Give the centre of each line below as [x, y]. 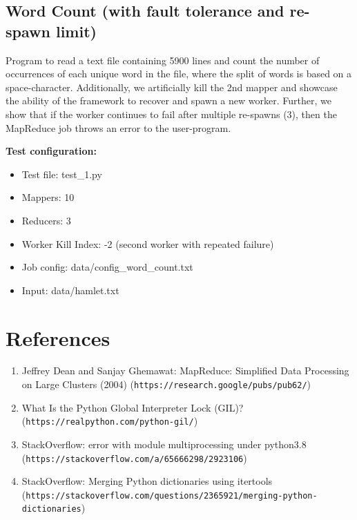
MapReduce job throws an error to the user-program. [118, 127]
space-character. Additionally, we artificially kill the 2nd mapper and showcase [172, 87]
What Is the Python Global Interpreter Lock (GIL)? [133, 407]
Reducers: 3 [46, 220]
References [58, 337]
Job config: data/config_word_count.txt [107, 267]
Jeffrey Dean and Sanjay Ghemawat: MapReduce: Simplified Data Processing [185, 370]
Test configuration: [51, 151]
